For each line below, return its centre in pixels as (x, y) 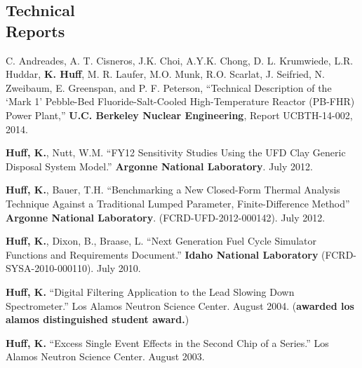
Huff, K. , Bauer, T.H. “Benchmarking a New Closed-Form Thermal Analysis (173, 190)
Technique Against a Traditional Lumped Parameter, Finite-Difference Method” (178, 203)
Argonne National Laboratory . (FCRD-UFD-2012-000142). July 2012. (166, 217)
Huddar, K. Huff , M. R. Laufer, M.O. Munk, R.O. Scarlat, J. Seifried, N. (165, 74)
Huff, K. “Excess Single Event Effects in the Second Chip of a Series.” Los (167, 342)
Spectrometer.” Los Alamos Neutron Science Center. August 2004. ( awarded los (180, 305)
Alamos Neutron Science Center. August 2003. (105, 356)
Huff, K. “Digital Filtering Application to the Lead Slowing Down (150, 291)
